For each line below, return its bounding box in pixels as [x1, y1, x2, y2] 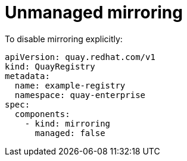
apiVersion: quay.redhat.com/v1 [5, 52, 155, 62]
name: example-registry [14, 80, 126, 90]
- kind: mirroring [24, 118, 111, 128]
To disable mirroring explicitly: [5, 33, 123, 44]
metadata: [5, 71, 50, 81]
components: [14, 109, 70, 119]
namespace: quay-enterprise [14, 90, 146, 100]
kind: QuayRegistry [5, 61, 95, 71]
